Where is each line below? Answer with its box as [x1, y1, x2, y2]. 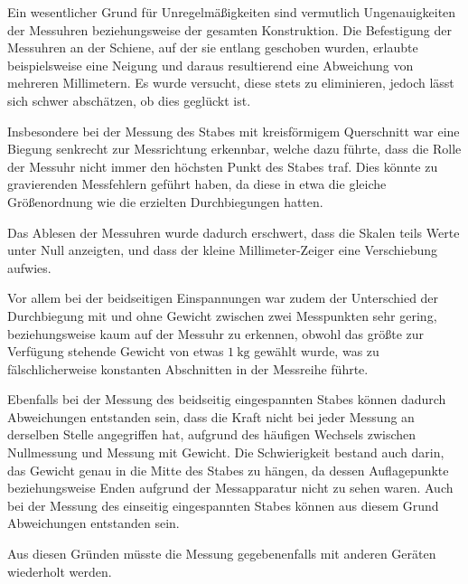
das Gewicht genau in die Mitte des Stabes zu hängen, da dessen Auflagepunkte [7, 460, 449, 479]
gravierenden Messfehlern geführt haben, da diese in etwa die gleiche [7, 174, 387, 193]
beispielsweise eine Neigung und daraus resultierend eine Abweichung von [7, 55, 414, 74]
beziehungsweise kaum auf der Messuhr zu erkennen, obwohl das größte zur [7, 324, 425, 343]
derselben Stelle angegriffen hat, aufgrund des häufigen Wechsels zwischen [7, 425, 417, 444]
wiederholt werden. [7, 561, 112, 580]
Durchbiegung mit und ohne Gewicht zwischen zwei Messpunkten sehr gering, [7, 306, 437, 325]
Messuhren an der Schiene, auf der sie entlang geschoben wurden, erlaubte [7, 38, 418, 57]
